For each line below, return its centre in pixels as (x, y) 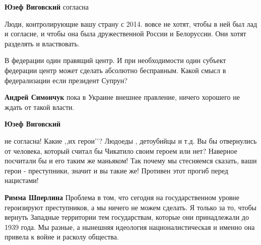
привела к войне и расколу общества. (62, 237)
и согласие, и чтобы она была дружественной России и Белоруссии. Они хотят (125, 34)
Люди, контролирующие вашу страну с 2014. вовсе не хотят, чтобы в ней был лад (131, 23)
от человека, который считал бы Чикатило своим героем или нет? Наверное (121, 150)
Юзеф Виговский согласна (47, 7)
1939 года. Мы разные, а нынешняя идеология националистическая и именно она (130, 227)
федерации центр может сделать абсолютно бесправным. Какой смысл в (115, 70)
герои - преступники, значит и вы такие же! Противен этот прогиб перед (116, 170)
